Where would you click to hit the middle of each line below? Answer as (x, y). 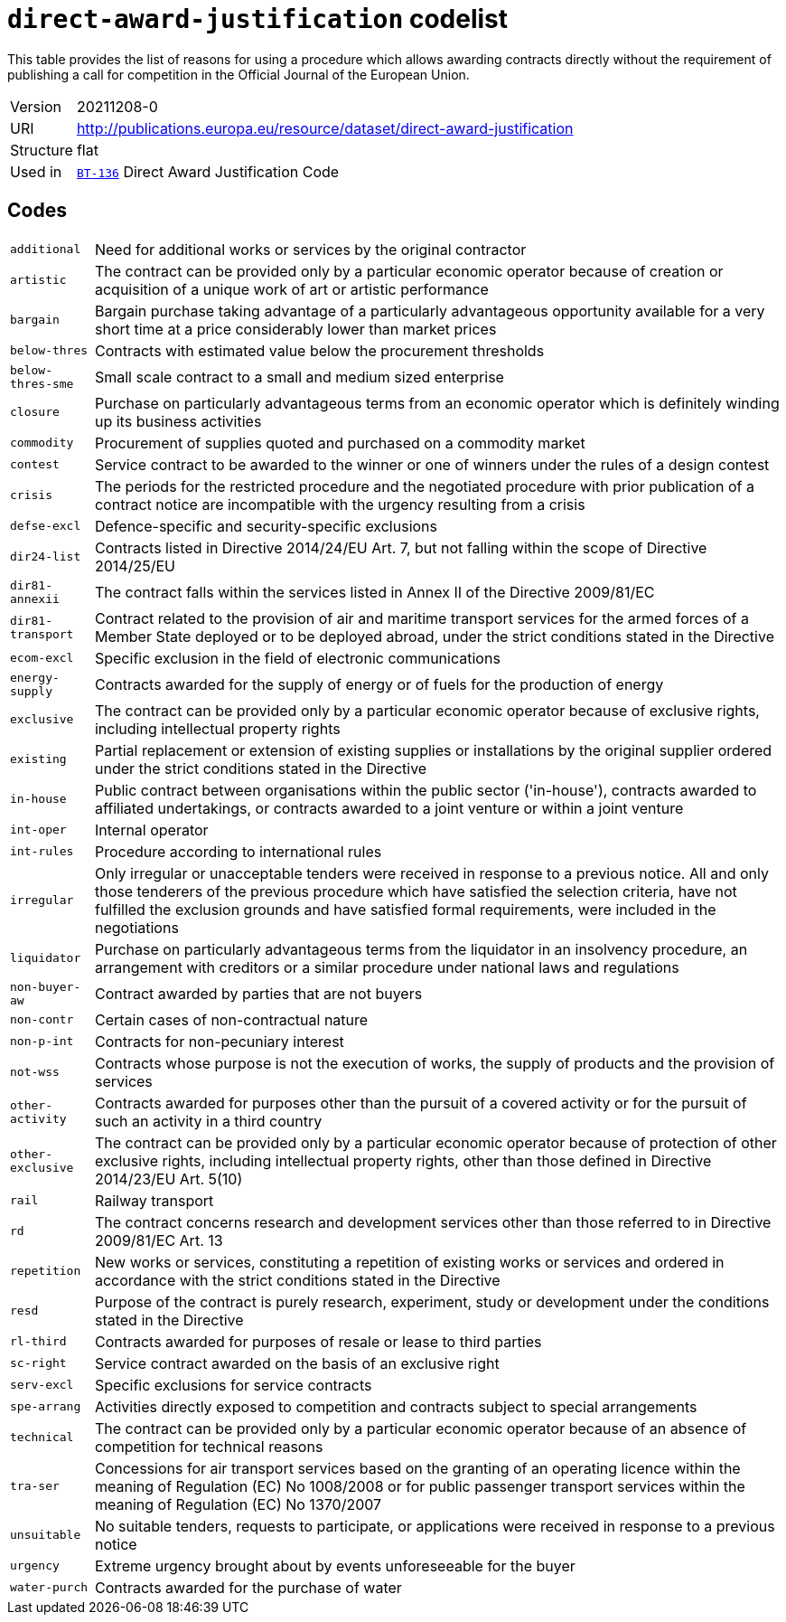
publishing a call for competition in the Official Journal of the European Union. (239, 74)
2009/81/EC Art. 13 (159, 1240)
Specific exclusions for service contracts (233, 1385)
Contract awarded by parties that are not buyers (258, 993)
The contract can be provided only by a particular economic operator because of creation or (409, 271)
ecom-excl (42, 658)
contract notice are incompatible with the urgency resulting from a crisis (340, 504)
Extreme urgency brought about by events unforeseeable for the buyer (335, 1565)
